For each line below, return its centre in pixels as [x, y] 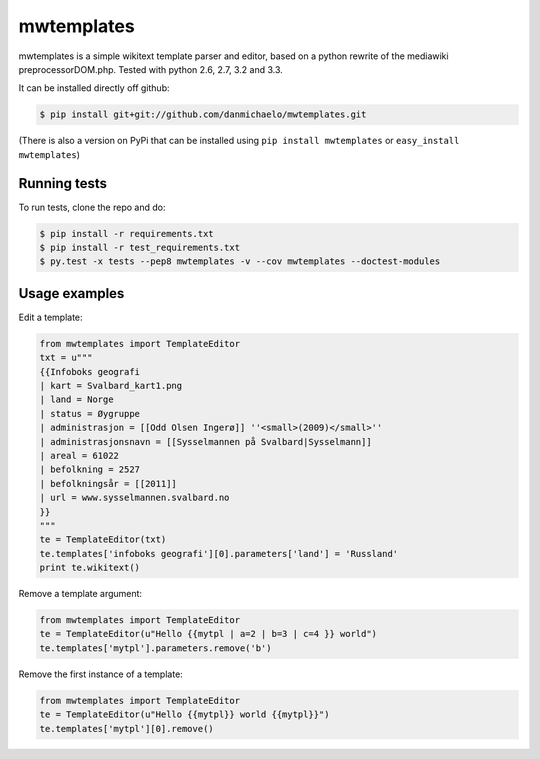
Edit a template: [51, 317]
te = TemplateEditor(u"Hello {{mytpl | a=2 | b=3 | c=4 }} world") [208, 634]
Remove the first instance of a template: [101, 674]
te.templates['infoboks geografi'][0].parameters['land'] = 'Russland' [219, 553]
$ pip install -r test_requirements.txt [139, 247]
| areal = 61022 [79, 455]
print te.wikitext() [89, 568]
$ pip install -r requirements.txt [126, 233]
